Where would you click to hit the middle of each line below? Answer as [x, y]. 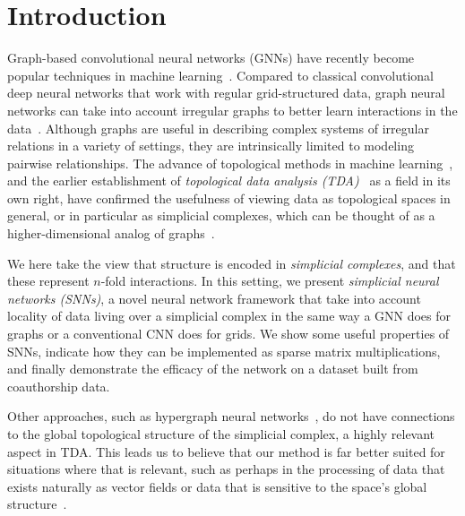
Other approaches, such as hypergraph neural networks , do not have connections [231, 416]
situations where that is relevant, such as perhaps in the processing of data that [226, 469]
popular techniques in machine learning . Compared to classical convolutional [220, 75]
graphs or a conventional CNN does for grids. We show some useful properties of [228, 334]
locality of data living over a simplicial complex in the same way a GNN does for [229, 316]
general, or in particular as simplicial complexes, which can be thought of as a [221, 215]
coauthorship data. [59, 386]
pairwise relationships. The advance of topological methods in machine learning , [230, 163]
